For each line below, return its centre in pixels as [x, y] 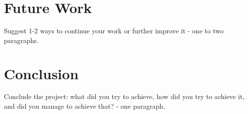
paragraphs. [21, 40]
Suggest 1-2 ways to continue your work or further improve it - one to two [114, 31]
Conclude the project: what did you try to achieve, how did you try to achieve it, [124, 96]
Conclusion [41, 73]
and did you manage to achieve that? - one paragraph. [85, 106]
